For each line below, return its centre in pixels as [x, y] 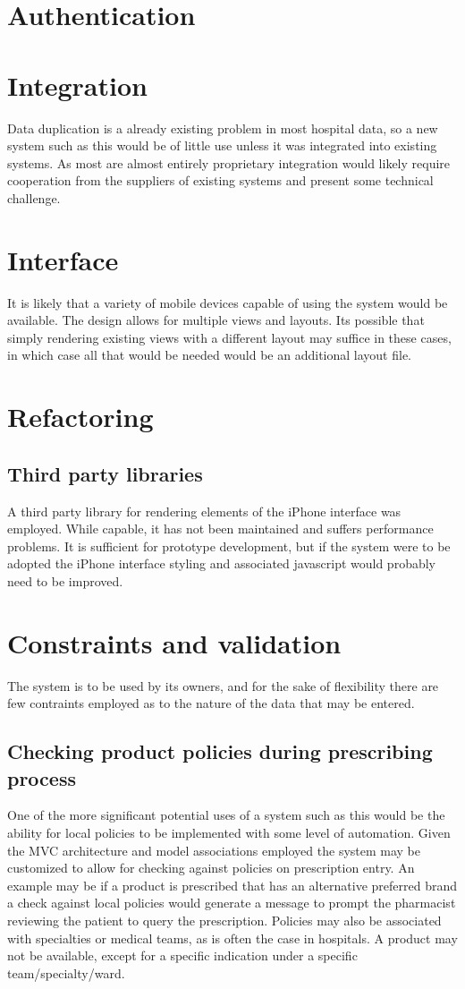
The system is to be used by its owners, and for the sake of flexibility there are [223, 685]
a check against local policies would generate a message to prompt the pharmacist [232, 903]
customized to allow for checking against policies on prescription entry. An [211, 868]
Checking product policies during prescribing [220, 751]
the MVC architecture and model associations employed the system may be [214, 850]
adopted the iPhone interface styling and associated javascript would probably [221, 563]
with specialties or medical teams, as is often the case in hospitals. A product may [232, 938]
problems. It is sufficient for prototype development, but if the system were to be [229, 546]
